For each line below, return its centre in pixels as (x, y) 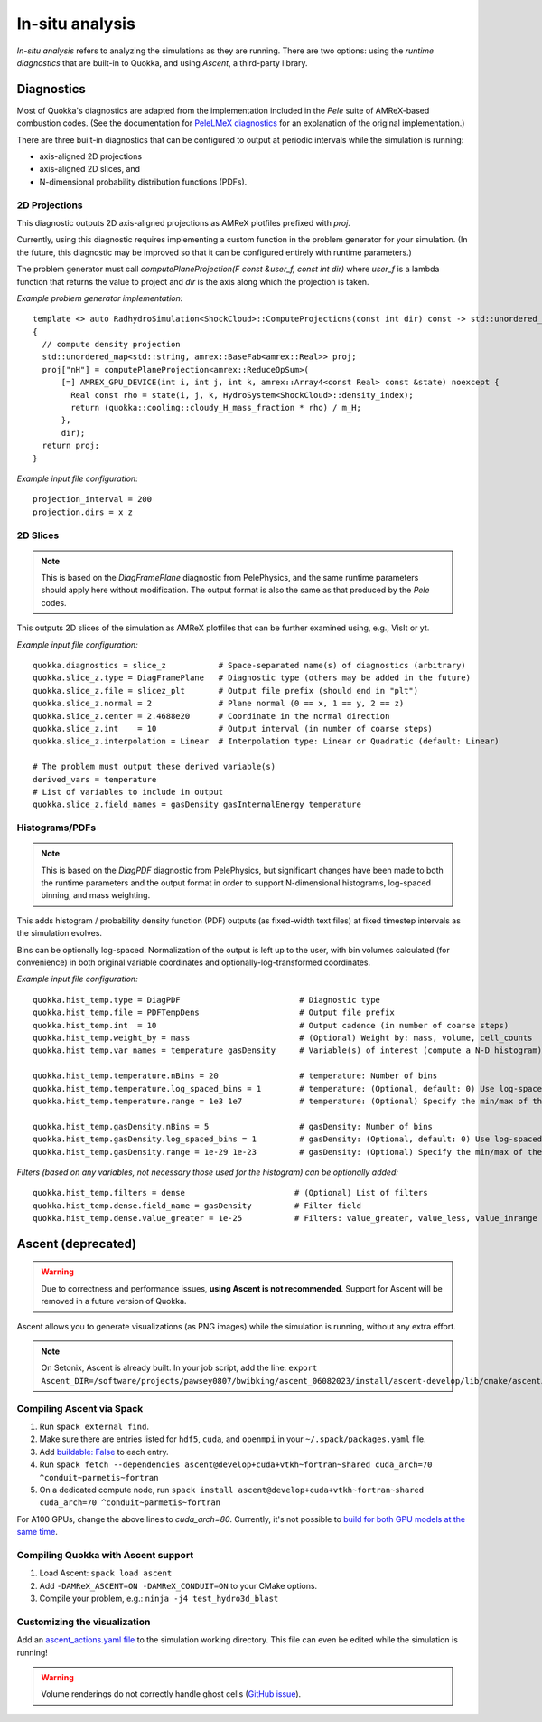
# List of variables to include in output (128, 792)
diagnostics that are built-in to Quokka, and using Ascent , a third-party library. (162, 62)
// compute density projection (111, 345)
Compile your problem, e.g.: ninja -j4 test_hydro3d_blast (159, 1598)
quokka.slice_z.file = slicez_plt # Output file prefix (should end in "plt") (226, 691)
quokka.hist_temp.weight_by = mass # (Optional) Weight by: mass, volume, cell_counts (283, 1037)
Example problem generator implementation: (100, 298)
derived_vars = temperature (95, 779)
